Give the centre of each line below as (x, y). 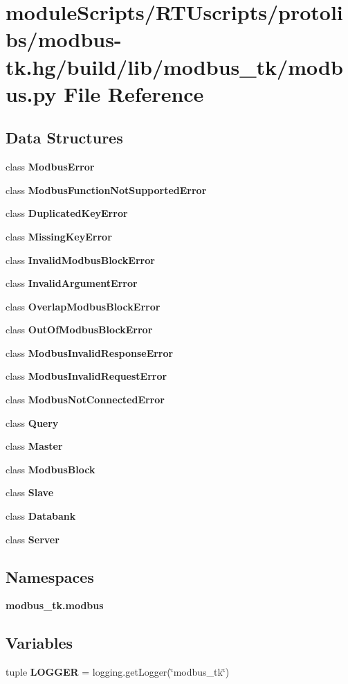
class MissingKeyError (59, 236)
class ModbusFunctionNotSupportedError (106, 190)
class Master (34, 446)
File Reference (134, 93)
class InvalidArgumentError (72, 283)
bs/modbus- (64, 39)
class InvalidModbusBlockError (80, 260)
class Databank (41, 516)
